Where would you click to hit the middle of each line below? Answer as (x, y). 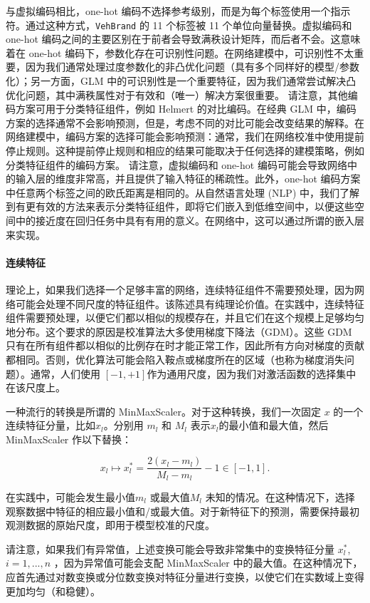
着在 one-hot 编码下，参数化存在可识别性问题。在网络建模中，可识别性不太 (180, 52)
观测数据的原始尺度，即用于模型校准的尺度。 (110, 525)
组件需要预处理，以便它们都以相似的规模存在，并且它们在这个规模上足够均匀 (185, 318)
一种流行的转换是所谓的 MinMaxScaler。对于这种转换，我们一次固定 (164, 411)
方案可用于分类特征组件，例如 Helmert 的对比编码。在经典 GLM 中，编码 (186, 109)
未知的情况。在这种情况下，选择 (280, 497)
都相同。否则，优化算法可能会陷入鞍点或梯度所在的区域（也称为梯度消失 (175, 359)
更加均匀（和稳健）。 (53, 591)
